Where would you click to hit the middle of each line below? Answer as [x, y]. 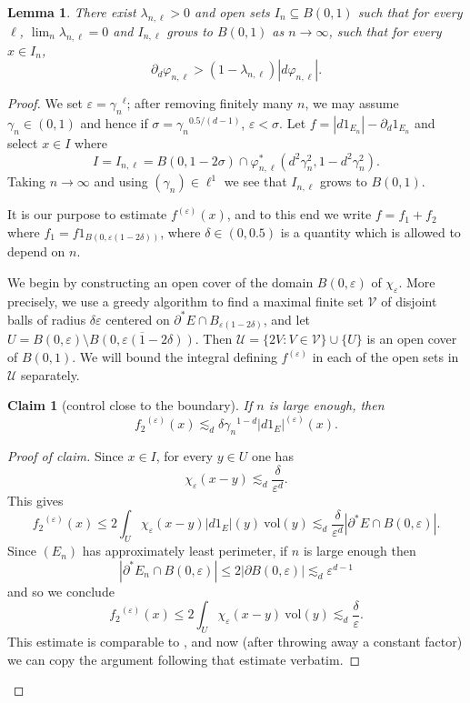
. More [417, 282]
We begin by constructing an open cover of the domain [160, 282]
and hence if [114, 122]
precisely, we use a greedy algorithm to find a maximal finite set [185, 301]
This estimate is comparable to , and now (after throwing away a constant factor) [235, 642]
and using [121, 181]
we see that [255, 181]
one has [272, 456]
